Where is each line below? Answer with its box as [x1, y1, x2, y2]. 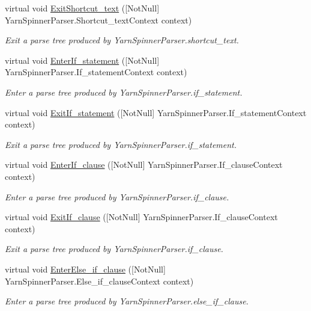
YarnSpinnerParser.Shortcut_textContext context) [5, 13, 192, 26]
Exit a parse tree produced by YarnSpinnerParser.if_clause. [5, 242, 223, 255]
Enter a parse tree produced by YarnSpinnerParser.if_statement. [5, 85, 243, 98]
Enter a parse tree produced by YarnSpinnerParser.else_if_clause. [5, 295, 249, 307]
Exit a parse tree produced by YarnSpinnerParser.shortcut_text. [5, 34, 239, 46]
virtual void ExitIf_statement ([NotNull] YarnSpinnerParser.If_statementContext [5, 106, 307, 119]
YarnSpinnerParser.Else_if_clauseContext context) [5, 274, 194, 287]
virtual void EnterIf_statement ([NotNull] [5, 54, 160, 66]
